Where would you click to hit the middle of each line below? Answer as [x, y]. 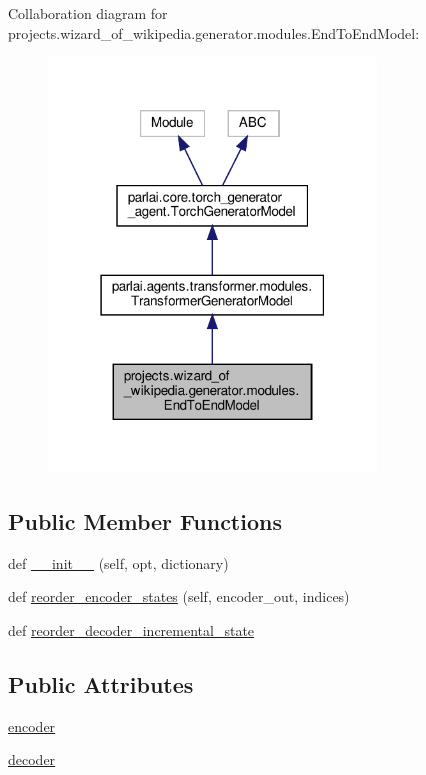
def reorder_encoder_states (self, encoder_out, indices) [179, 596]
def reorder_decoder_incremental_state [131, 629]
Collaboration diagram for [88, 13]
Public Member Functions [145, 520]
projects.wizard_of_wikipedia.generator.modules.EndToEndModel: [214, 32]
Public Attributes [101, 683]
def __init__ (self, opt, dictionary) [118, 562]
